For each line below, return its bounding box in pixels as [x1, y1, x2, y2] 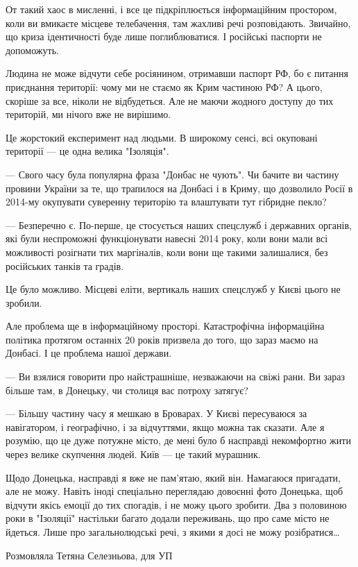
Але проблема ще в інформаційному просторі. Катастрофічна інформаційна [6, 319, 325, 333]
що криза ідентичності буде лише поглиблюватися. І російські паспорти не [6, 29, 322, 44]
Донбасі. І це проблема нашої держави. [6, 346, 172, 360]
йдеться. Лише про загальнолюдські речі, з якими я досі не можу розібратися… [6, 525, 340, 539]
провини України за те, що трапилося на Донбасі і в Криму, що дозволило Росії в [6, 180, 353, 195]
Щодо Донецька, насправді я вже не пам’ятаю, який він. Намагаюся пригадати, [6, 470, 341, 484]
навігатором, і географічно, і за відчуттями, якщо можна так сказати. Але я [6, 419, 325, 434]
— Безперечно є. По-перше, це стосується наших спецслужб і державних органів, [6, 217, 352, 232]
